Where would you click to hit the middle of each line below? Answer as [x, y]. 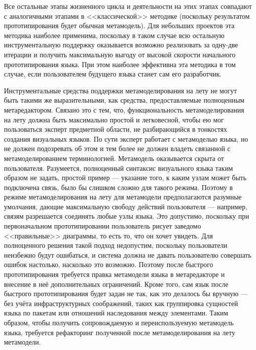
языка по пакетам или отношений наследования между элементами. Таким [116, 313]
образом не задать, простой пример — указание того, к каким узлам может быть [125, 177]
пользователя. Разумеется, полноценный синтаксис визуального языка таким [119, 168]
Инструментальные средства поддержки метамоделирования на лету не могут [121, 90]
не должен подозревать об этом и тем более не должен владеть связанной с [117, 148]
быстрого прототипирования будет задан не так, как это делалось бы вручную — [126, 293]
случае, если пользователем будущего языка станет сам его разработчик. [113, 74]
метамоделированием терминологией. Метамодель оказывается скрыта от [114, 158]
